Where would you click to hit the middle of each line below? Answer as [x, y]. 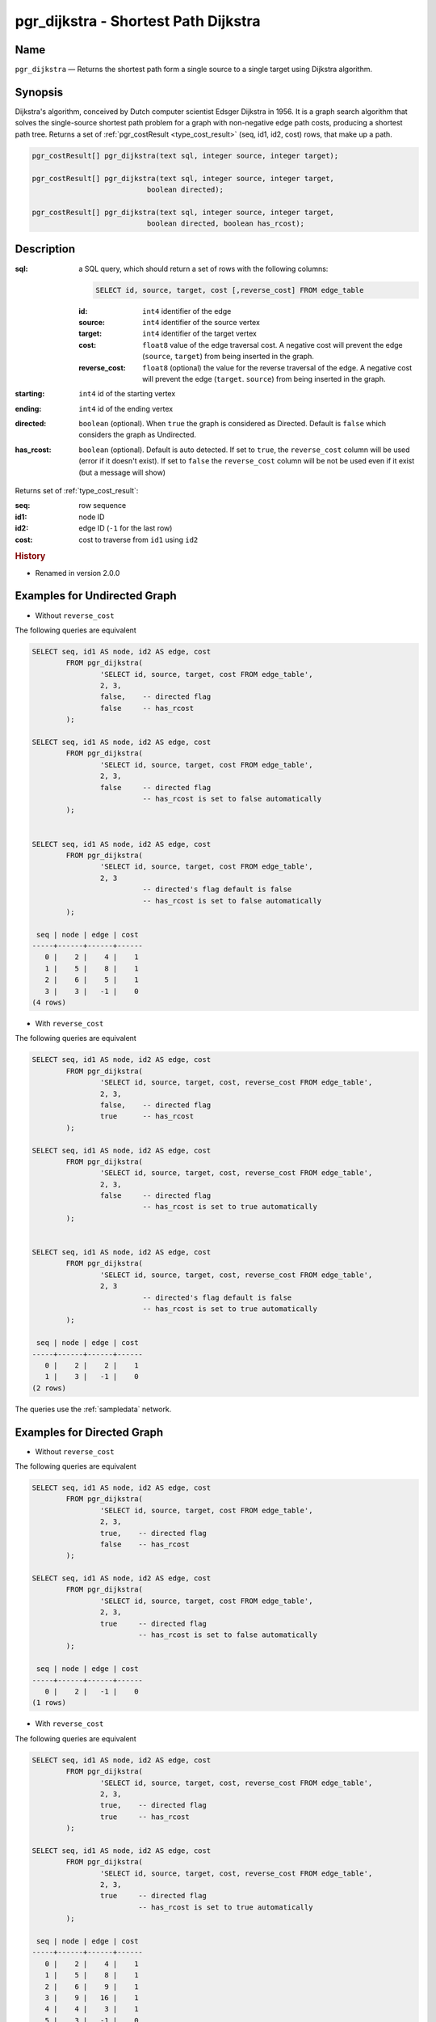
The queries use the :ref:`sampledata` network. [93, 1409]
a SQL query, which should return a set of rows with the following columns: [203, 269]
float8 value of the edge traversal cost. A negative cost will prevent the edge [272, 345]
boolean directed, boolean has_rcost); [226, 224]
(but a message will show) [122, 472]
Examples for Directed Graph [89, 1432]
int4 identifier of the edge [187, 311]
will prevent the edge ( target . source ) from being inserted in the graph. [264, 379]
